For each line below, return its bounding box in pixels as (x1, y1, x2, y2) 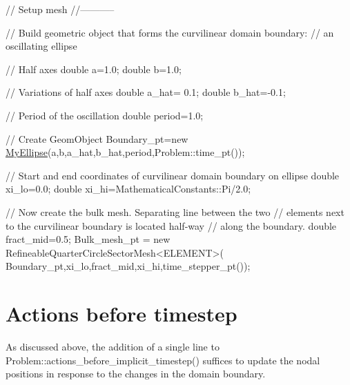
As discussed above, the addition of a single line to (6, 339, 220, 354)
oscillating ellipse (6, 39, 77, 53)
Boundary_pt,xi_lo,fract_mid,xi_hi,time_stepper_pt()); (6, 259, 251, 273)
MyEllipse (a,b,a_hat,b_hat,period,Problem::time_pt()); (6, 145, 245, 159)
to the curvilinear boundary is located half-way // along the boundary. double (6, 218, 337, 233)
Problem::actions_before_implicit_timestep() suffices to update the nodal (6, 353, 320, 367)
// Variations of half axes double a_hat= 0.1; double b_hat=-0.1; (6, 85, 286, 99)
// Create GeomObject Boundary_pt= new (6, 131, 188, 146)
